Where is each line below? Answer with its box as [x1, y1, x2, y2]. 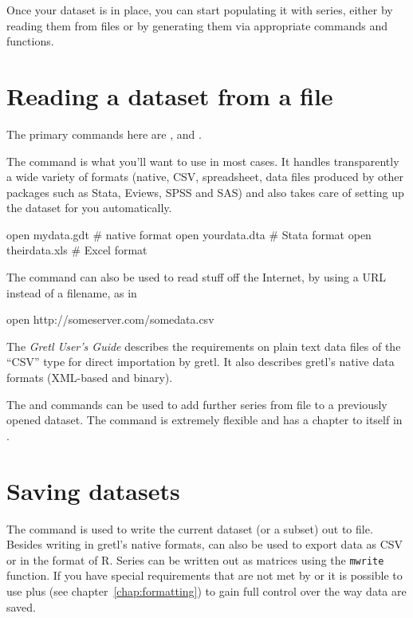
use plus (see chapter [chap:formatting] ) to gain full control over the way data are [6, 582, 407, 599]
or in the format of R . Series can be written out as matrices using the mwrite [6, 551, 384, 568]
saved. [6, 598, 37, 615]
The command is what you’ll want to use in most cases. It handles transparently [6, 152, 399, 169]
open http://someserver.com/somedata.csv [6, 311, 214, 328]
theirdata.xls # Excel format [6, 242, 147, 258]
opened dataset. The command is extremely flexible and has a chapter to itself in [6, 411, 403, 428]
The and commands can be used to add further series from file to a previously [6, 396, 387, 412]
